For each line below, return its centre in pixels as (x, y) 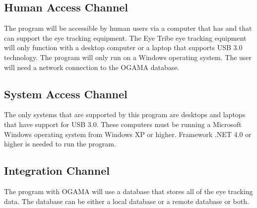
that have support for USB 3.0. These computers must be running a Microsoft (123, 124)
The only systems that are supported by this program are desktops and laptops (125, 114)
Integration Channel (57, 171)
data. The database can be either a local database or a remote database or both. (127, 201)
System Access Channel (66, 94)
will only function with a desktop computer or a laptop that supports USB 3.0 (123, 47)
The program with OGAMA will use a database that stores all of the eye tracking (128, 191)
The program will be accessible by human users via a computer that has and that (128, 28)
